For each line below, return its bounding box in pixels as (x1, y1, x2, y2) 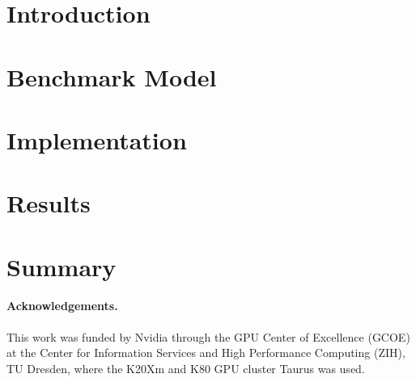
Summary (6, 250, 117, 283)
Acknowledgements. (6, 297, 118, 314)
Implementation (6, 123, 187, 156)
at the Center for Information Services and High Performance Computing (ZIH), (6, 344, 405, 361)
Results (6, 187, 91, 220)
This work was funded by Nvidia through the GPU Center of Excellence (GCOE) (6, 328, 410, 345)
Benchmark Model (6, 60, 217, 93)
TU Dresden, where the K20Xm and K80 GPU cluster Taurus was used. (6, 359, 365, 376)
